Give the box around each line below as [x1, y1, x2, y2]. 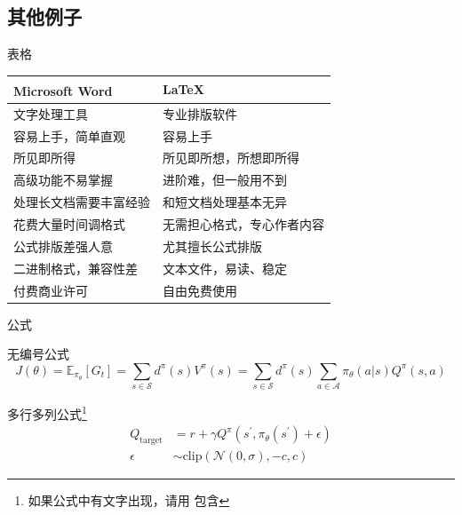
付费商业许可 [13, 281, 88, 299]
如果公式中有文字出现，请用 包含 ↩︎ [28, 491, 230, 510]
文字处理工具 [13, 104, 88, 123]
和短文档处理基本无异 [163, 193, 287, 211]
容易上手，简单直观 [13, 126, 125, 145]
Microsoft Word [13, 81, 113, 99]
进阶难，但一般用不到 [163, 170, 287, 189]
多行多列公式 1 [7, 402, 87, 423]
